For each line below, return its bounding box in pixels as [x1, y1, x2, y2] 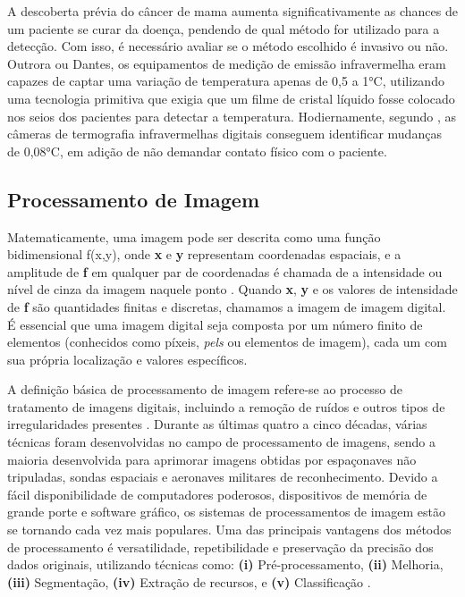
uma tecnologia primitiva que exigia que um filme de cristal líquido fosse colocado [7, 88, 455, 107]
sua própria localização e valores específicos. [7, 349, 248, 368]
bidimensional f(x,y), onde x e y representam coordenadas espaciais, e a [7, 245, 402, 264]
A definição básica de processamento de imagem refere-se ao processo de [7, 380, 402, 399]
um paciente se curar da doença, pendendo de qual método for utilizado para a [7, 19, 440, 38]
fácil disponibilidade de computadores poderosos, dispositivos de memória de [7, 484, 427, 503]
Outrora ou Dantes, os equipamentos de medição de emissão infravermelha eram [7, 54, 446, 72]
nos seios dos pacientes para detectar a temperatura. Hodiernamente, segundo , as [7, 106, 456, 125]
